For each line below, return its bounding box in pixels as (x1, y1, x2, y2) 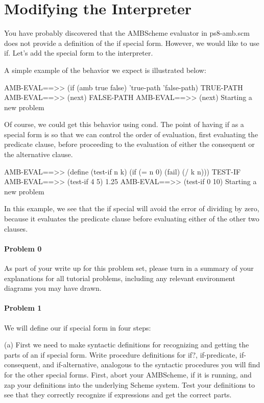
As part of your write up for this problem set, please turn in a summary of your (4, 263, 254, 273)
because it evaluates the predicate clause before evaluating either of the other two (4, 213, 259, 224)
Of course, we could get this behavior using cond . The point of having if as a (4, 119, 244, 130)
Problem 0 (4, 243, 42, 254)
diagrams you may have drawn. (4, 283, 102, 293)
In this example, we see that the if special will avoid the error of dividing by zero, (4, 203, 259, 214)
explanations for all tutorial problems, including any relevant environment (4, 272, 235, 283)
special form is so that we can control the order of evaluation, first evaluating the (4, 129, 258, 139)
